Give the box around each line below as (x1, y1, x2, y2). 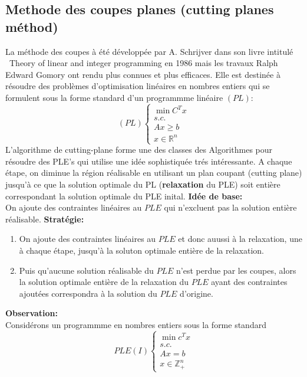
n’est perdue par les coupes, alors (176, 264, 296, 276)
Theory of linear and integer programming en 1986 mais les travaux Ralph (9, 57, 278, 69)
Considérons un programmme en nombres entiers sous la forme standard (5, 318, 266, 330)
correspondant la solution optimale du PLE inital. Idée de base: (5, 189, 243, 202)
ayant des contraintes (211, 276, 288, 288)
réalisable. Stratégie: (5, 212, 84, 225)
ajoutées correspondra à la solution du (19, 287, 157, 299)
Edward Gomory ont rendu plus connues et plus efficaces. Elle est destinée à (5, 68, 280, 80)
